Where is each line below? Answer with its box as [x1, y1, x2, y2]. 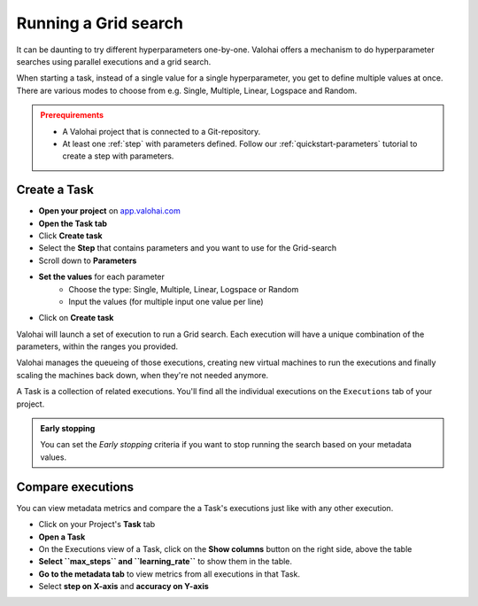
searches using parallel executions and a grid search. [16, 56, 212, 66]
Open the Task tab [38, 218, 108, 229]
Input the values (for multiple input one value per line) [68, 296, 265, 307]
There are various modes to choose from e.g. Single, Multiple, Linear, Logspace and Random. [16, 85, 358, 96]
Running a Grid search [16, 13, 183, 33]
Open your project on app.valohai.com [38, 206, 181, 216]
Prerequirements [40, 110, 104, 120]
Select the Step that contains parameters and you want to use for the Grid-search [38, 243, 337, 253]
